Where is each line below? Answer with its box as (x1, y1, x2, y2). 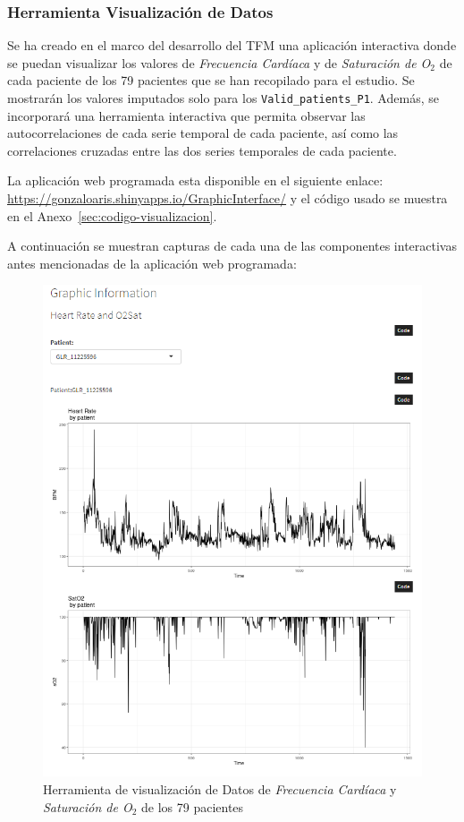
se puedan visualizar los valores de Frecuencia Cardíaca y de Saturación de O (7, 53, 431, 72)
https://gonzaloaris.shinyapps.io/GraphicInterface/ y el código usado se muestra (7, 189, 448, 208)
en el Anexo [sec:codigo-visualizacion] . (7, 206, 217, 225)
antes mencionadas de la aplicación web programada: (7, 253, 297, 272)
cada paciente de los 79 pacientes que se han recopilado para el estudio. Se (7, 71, 415, 90)
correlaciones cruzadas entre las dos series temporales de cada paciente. (7, 141, 397, 159)
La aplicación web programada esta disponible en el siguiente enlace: (7, 171, 384, 190)
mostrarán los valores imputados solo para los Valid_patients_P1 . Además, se (7, 89, 439, 107)
